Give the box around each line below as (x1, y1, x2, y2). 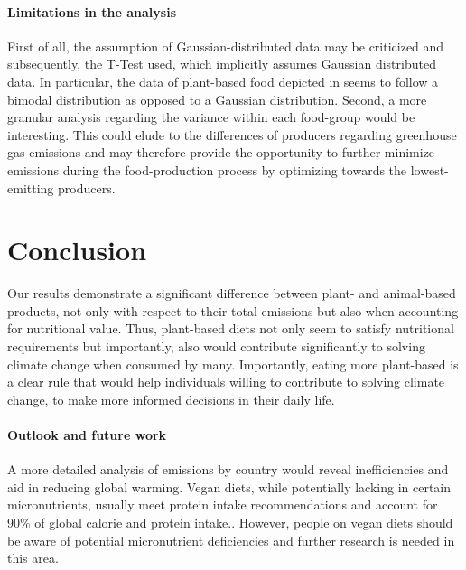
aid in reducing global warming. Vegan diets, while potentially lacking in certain (7, 477, 452, 496)
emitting (7, 178, 54, 197)
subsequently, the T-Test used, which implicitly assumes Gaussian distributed (7, 54, 436, 73)
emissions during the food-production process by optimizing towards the (7, 160, 407, 179)
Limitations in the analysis (7, 2, 177, 21)
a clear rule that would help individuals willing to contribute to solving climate (7, 372, 445, 391)
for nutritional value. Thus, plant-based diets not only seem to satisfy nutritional (7, 319, 454, 338)
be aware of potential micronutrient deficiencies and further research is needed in (7, 530, 455, 549)
